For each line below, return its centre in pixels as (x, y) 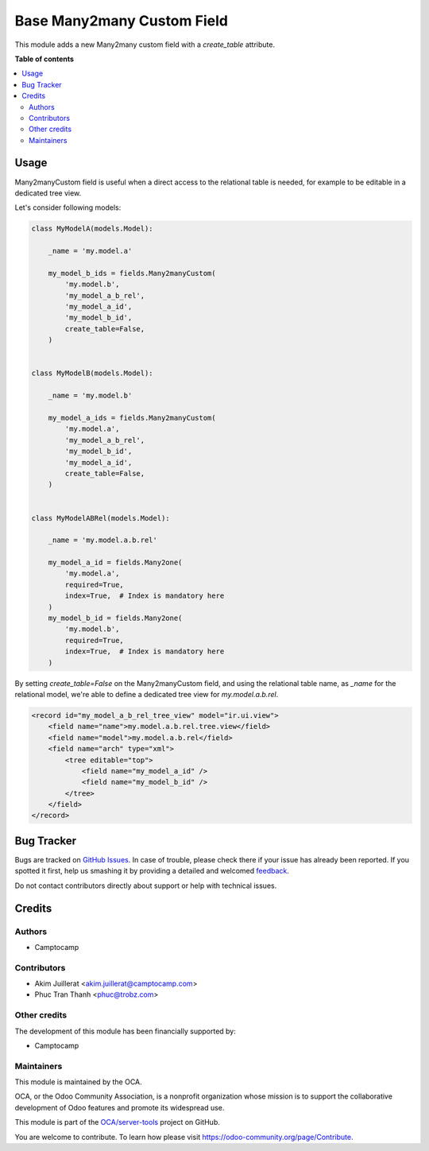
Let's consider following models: (68, 207)
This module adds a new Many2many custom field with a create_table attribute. (145, 45)
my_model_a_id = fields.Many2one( (115, 563)
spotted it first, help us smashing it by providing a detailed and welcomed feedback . (152, 871)
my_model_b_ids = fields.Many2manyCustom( (132, 273)
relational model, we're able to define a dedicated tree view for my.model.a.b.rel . (147, 694)
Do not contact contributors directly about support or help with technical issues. (146, 886)
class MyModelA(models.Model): (93, 229)
